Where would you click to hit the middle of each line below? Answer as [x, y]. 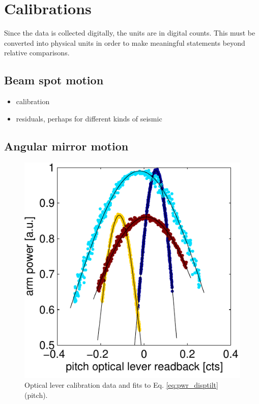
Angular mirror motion [66, 146]
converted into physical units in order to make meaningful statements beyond [125, 42]
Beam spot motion [54, 80]
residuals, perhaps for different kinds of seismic [89, 118]
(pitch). [36, 395]
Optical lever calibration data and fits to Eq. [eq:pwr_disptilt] [121, 385]
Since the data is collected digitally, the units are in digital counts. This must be [130, 33]
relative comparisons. [37, 53]
